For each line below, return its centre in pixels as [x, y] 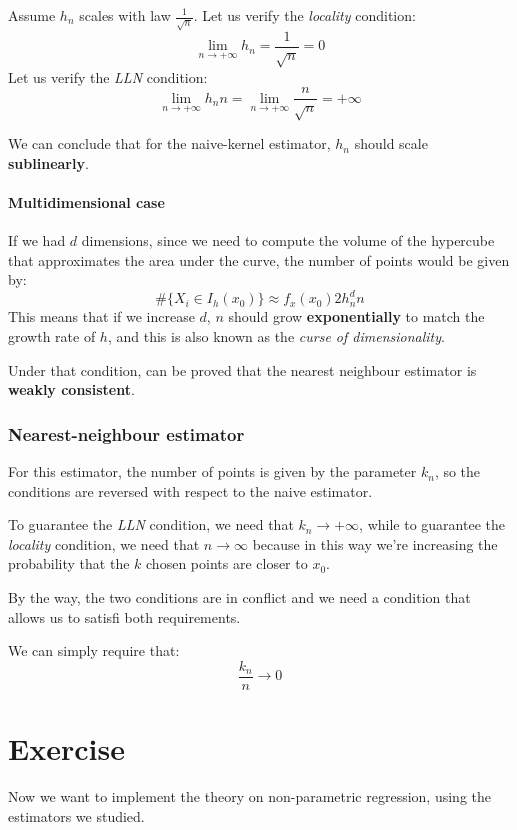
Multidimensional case [86, 201]
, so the [457, 471]
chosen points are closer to [227, 563]
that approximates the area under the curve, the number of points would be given [259, 259]
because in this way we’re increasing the [375, 543]
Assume [32, 15]
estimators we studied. [76, 815]
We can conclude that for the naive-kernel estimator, [169, 143]
